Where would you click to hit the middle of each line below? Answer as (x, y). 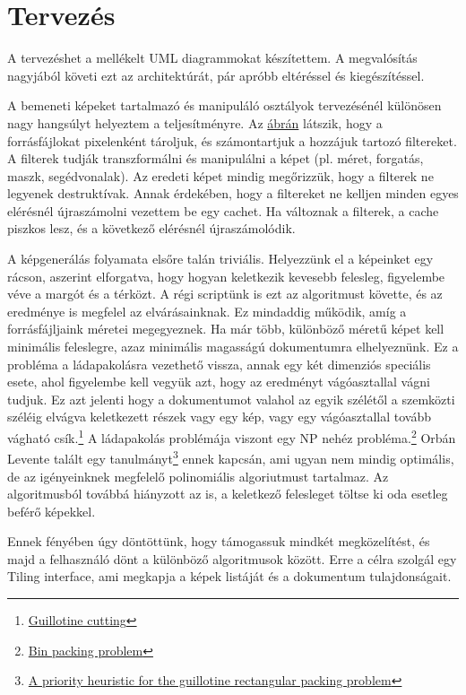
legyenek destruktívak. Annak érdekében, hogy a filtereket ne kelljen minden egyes (233, 193)
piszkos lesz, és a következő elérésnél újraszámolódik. (151, 228)
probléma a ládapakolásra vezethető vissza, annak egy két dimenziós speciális (219, 364)
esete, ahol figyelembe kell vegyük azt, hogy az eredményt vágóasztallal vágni (219, 382)
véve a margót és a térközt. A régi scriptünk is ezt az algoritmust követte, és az (225, 294)
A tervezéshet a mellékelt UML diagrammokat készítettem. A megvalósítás (212, 58)
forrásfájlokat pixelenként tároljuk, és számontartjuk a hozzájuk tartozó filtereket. (232, 140)
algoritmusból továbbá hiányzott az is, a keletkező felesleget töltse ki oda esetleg (228, 494)
